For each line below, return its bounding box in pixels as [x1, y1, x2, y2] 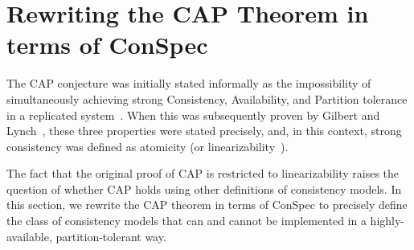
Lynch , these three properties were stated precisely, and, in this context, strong [6, 122, 402, 139]
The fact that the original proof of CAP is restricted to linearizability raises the [6, 165, 400, 182]
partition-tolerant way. [55, 227, 166, 244]
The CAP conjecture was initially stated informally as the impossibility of [6, 75, 371, 92]
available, [6, 227, 52, 244]
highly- [370, 212, 405, 229]
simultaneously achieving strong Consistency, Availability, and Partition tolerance [6, 90, 408, 107]
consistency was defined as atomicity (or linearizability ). [6, 137, 289, 154]
